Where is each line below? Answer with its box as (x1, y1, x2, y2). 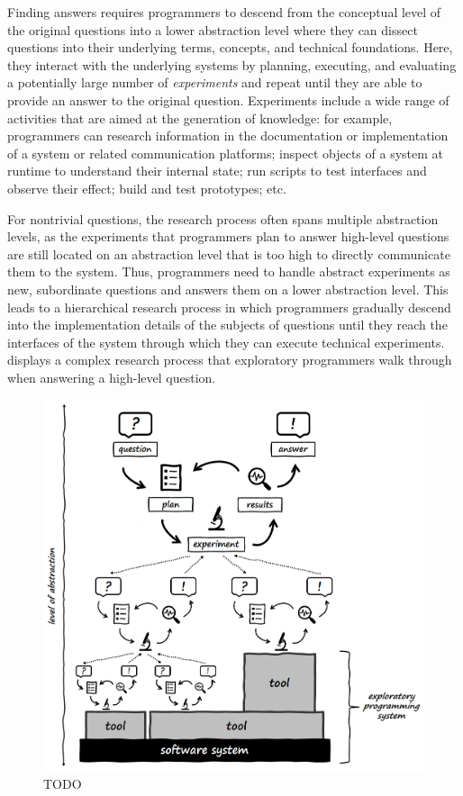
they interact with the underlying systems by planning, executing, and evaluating (7, 55, 457, 74)
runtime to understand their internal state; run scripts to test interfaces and (7, 161, 427, 180)
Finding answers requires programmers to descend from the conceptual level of (7, 3, 441, 21)
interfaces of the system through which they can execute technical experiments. (7, 332, 445, 351)
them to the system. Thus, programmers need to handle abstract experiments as (7, 262, 450, 281)
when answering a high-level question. (7, 367, 216, 386)
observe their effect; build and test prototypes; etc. (7, 178, 286, 197)
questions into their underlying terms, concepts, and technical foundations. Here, (7, 38, 453, 57)
